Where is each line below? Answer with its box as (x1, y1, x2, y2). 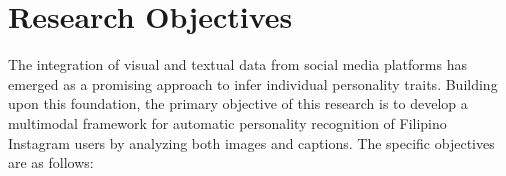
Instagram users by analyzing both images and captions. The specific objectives (8, 132, 495, 153)
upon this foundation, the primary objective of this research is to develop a (8, 93, 468, 114)
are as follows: (8, 152, 94, 173)
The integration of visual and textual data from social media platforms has (8, 54, 467, 75)
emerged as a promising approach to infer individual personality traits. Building (8, 73, 498, 94)
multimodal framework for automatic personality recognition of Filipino (8, 112, 447, 133)
